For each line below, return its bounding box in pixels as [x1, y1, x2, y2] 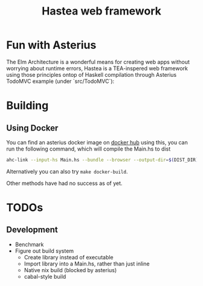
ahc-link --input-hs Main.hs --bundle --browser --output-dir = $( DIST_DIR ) [6, 157, 199, 163]
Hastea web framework [42, 4, 161, 18]
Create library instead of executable [24, 253, 114, 261]
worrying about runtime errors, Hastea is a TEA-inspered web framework [6, 65, 188, 72]
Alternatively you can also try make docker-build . [6, 167, 128, 175]
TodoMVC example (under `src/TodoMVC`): [6, 77, 115, 85]
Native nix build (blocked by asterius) [24, 266, 117, 273]
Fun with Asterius [6, 38, 97, 52]
